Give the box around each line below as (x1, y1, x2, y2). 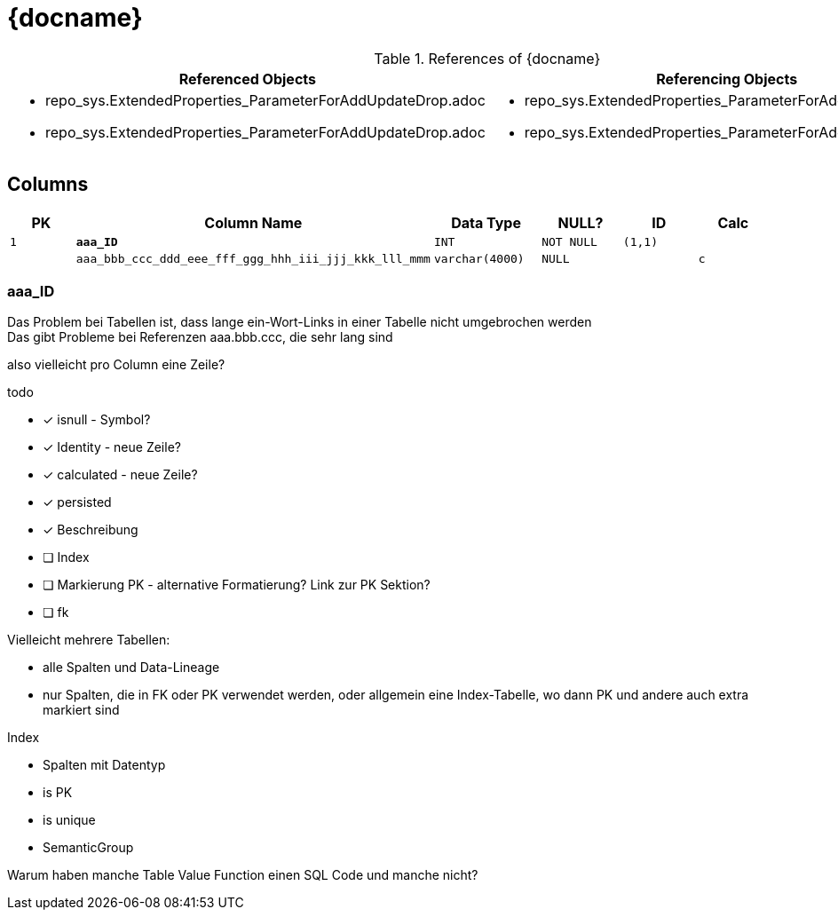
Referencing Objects (656, 69, 798, 88)
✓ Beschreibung (43, 522, 138, 538)
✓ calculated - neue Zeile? (43, 467, 198, 483)
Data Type (451, 213, 521, 232)
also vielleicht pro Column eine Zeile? (7, 357, 225, 373)
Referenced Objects (178, 69, 316, 88)
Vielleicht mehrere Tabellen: (7, 632, 170, 648)
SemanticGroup (43, 840, 134, 856)
